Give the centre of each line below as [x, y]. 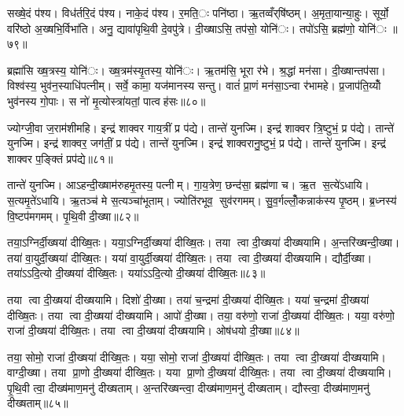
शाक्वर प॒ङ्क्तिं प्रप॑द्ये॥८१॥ [60, 158]
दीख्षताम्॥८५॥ [38, 403]
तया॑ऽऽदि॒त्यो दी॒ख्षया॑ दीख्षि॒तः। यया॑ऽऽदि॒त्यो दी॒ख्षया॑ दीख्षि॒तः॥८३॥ [136, 273]
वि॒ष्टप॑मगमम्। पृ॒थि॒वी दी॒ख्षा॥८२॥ [73, 215]
